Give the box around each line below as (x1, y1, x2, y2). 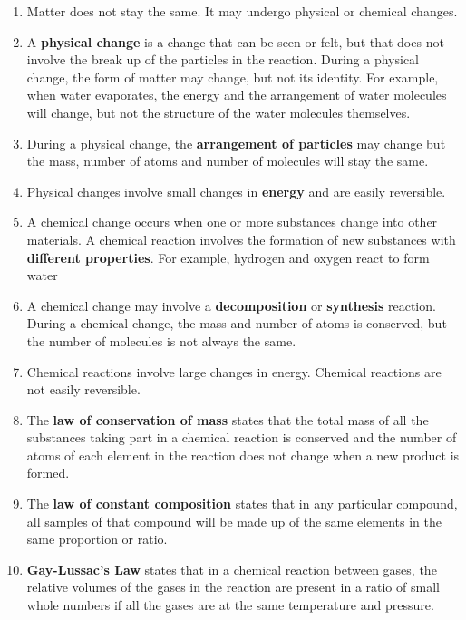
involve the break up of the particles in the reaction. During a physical (26, 50, 419, 69)
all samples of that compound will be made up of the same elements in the (26, 511, 442, 530)
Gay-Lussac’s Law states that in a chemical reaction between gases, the (26, 559, 437, 578)
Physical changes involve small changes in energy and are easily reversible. (26, 181, 446, 200)
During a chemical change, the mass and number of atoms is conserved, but (26, 314, 447, 333)
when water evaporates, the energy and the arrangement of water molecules (26, 85, 447, 104)
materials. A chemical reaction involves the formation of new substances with (26, 229, 456, 248)
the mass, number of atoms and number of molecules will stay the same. (26, 151, 429, 170)
